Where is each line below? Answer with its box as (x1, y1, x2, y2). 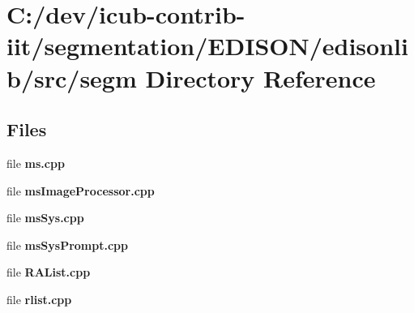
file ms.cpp (6, 154, 65, 171)
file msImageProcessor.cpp (6, 182, 155, 199)
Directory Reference (145, 61, 376, 94)
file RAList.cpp (6, 264, 91, 281)
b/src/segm (6, 61, 137, 94)
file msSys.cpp (6, 209, 84, 226)
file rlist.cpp (6, 290, 72, 307)
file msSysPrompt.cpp (6, 236, 128, 253)
